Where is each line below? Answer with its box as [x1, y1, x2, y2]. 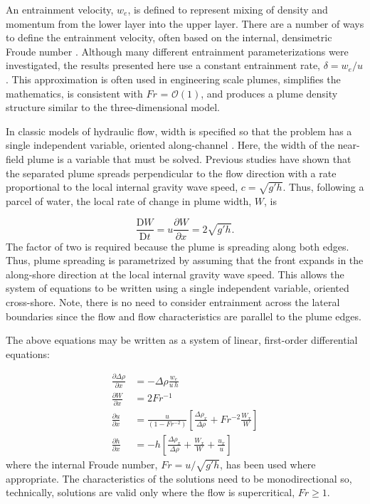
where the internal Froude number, [6, 456, 158, 471]
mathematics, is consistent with [6, 85, 143, 100]
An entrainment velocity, [6, 2, 114, 16]
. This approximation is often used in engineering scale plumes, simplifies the [6, 71, 341, 86]
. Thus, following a [282, 179, 364, 194]
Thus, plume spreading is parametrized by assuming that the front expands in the [6, 253, 364, 268]
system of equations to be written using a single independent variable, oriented [6, 280, 349, 295]
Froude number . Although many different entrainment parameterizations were [6, 43, 349, 58]
